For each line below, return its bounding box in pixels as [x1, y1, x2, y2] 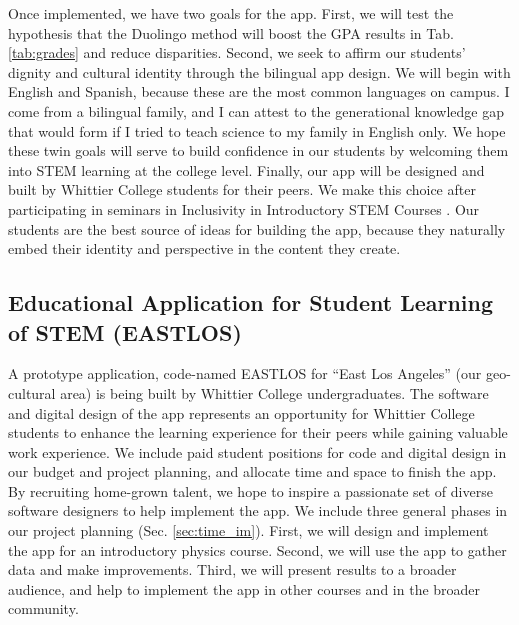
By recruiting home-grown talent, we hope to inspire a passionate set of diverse [8, 480, 493, 501]
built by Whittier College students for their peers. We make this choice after [8, 179, 476, 200]
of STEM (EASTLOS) [8, 316, 242, 347]
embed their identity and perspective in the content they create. [8, 238, 401, 259]
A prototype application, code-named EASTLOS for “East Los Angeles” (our [8, 363, 482, 384]
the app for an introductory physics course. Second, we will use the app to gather [8, 539, 507, 560]
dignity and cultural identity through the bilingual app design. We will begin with [8, 61, 511, 82]
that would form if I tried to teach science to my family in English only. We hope [8, 120, 506, 141]
